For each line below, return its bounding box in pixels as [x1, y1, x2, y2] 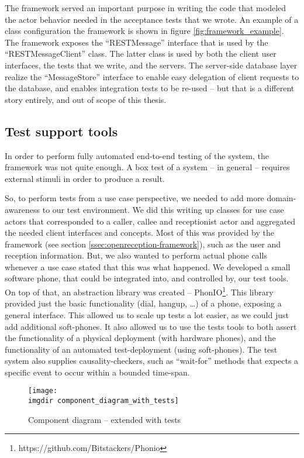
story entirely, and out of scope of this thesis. [5, 93, 167, 105]
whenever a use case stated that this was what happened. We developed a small [5, 260, 291, 273]
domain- [267, 192, 296, 204]
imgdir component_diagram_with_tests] [28, 397, 179, 405]
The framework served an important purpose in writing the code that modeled [5, 2, 286, 13]
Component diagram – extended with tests [28, 413, 181, 425]
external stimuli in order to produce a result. [5, 172, 165, 184]
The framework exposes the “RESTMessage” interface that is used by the [5, 36, 268, 48]
